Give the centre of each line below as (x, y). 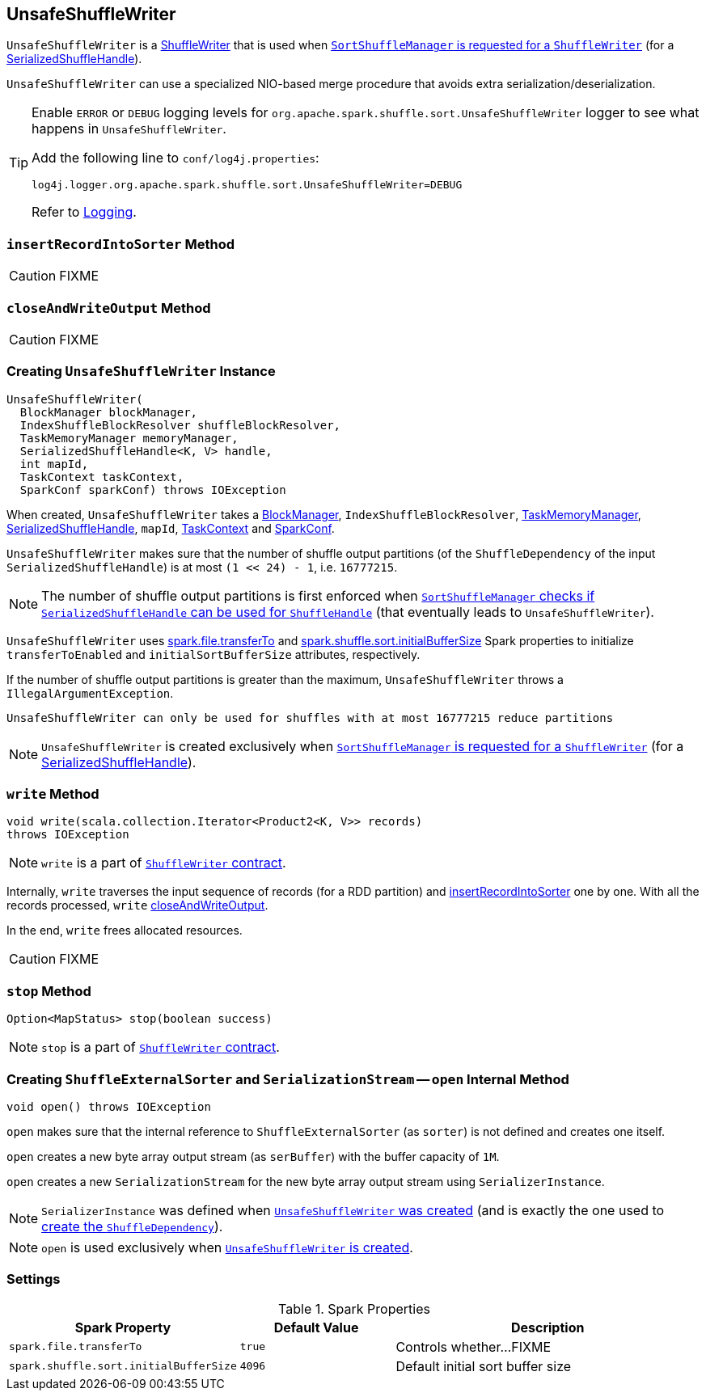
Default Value (316, 1327)
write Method (53, 794)
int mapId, (54, 464)
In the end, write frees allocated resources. (125, 931)
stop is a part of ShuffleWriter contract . (161, 1047)
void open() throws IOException (109, 1106)
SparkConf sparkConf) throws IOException (153, 490)
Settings (34, 1279)
